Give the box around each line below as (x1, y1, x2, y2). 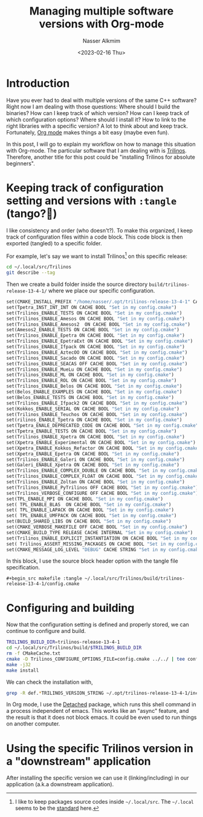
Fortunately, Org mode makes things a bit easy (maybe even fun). (6, 128, 169, 136)
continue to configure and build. (6, 627, 86, 635)
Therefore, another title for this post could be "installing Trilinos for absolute (6, 153, 195, 160)
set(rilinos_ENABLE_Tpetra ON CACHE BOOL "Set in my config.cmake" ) (6, 417, 182, 423)
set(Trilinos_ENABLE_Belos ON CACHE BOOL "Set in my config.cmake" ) (6, 383, 182, 389)
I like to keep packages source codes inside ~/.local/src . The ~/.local (14, 798, 195, 805)
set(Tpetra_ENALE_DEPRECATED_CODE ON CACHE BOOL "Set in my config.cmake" (6, 423, 199, 429)
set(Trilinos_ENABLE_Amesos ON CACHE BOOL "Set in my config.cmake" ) (6, 316, 185, 322)
